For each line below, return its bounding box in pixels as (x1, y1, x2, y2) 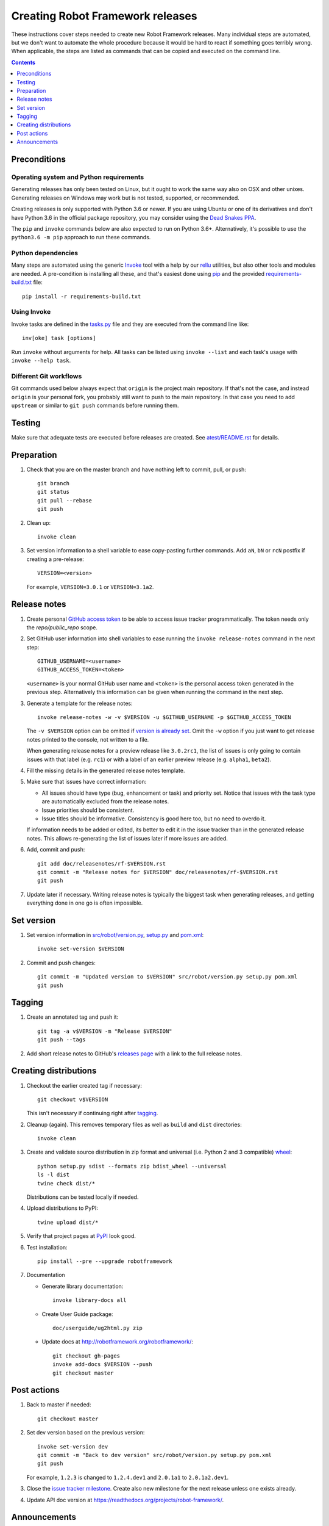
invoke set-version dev (37, 1443, 108, 1450)
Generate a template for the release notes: (26, 700, 133, 707)
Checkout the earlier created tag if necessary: (26, 1082, 143, 1089)
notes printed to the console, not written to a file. (26, 736, 149, 743)
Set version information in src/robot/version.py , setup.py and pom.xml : (26, 931, 204, 938)
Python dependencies (11, 249, 79, 258)
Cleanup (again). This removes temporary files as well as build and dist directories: (26, 1121, 242, 1128)
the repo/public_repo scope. (26, 623, 97, 631)
